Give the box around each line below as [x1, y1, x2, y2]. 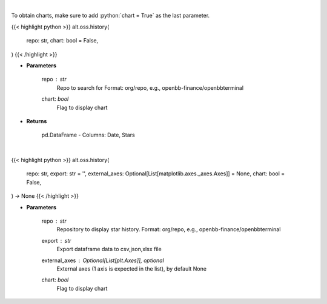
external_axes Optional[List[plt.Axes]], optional [41, 257, 165, 264]
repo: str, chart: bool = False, [26, 37, 99, 44]
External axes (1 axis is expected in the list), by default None [56, 265, 207, 272]
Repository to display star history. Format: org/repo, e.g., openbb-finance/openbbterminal [56, 226, 281, 233]
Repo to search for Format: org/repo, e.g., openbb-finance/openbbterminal [56, 84, 244, 91]
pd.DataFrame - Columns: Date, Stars [41, 131, 136, 139]
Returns [26, 117, 47, 124]
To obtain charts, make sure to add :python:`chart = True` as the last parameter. [11, 12, 210, 19]
